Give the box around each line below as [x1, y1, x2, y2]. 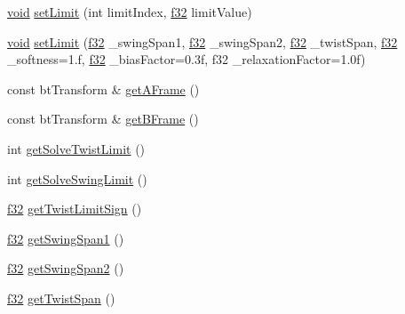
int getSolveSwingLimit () [7, 169, 147, 188]
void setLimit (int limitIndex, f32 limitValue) [7, 3, 252, 20]
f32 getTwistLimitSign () [7, 199, 142, 218]
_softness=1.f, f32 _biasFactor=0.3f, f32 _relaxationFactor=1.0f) [7, 50, 366, 68]
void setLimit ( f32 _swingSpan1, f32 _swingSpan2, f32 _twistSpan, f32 [7, 32, 398, 51]
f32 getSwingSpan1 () [7, 229, 124, 247]
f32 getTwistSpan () [7, 288, 115, 307]
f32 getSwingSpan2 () [7, 259, 124, 278]
